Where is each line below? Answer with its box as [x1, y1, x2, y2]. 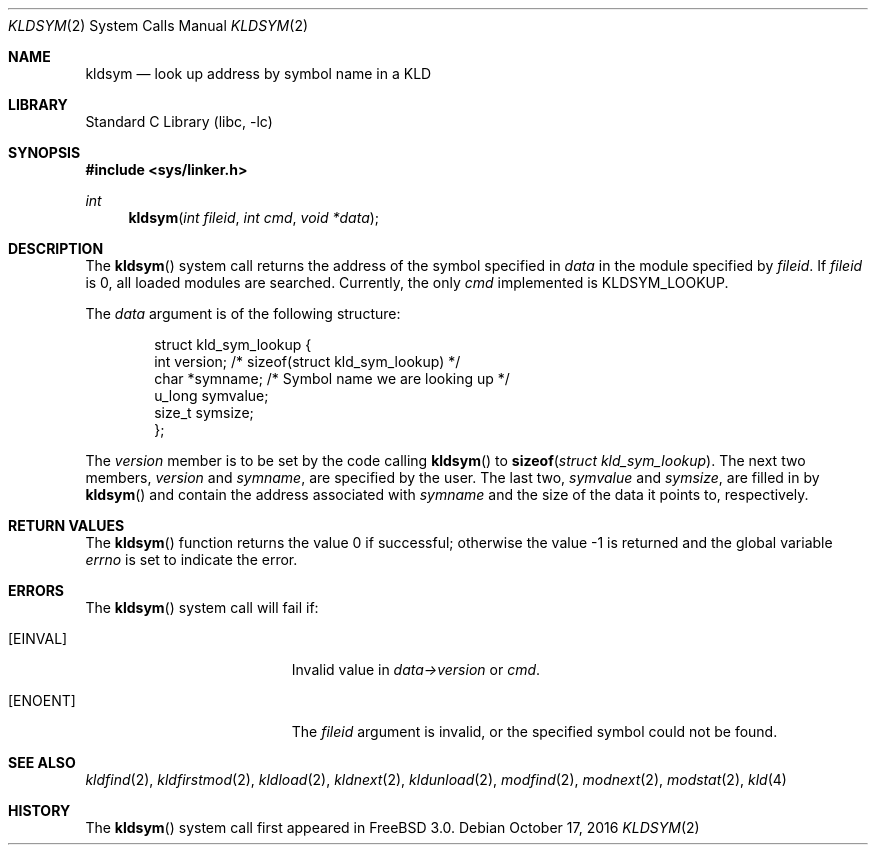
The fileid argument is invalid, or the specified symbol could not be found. [291, 723, 778, 740]
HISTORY [8, 802, 71, 819]
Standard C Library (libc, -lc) [85, 113, 273, 130]
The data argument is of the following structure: [85, 305, 401, 322]
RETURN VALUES [8, 517, 125, 534]
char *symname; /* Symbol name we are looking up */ [154, 370, 510, 387]
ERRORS [8, 582, 65, 599]
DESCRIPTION [8, 240, 104, 257]
